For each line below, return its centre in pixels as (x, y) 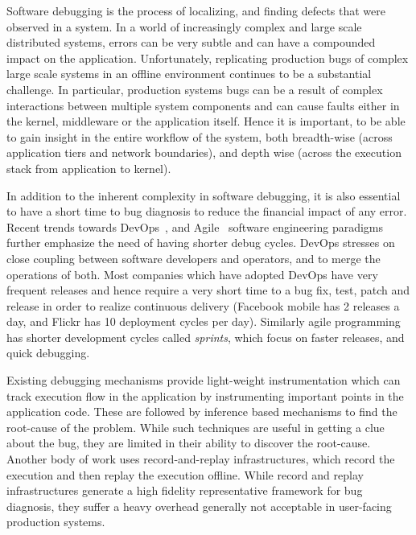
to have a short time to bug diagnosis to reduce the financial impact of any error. (207, 211)
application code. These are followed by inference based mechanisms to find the (202, 412)
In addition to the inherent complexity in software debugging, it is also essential (204, 195)
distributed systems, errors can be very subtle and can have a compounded (191, 42)
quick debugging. (48, 353)
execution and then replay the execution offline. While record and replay (185, 474)
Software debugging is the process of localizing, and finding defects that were (196, 10)
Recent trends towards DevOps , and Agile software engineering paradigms (195, 226)
